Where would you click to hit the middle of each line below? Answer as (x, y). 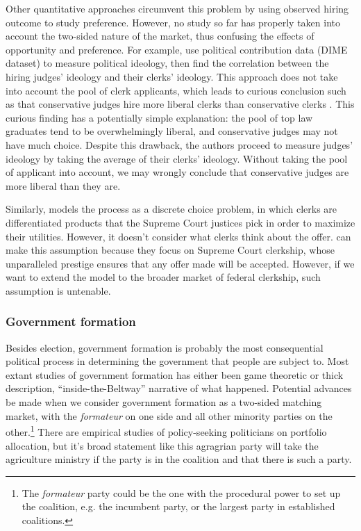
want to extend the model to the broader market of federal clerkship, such (163, 277)
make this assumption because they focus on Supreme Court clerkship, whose (170, 250)
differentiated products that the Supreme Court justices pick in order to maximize (180, 222)
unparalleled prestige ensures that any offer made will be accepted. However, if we (180, 263)
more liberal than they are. (63, 185)
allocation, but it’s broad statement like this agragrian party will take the (162, 445)
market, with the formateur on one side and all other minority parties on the (169, 415)
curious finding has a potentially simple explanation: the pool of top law (159, 117)
